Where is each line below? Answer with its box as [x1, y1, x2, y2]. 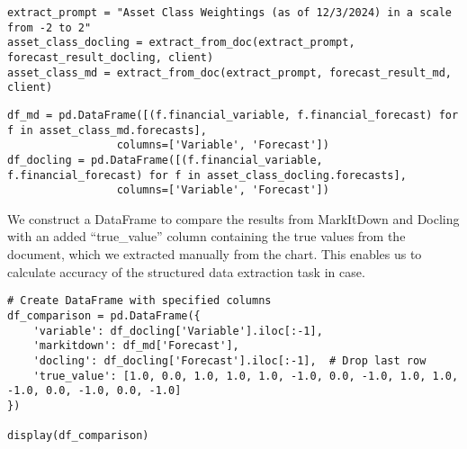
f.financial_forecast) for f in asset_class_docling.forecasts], [7, 168, 407, 182]
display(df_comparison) [7, 429, 149, 443]
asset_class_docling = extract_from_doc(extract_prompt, [7, 36, 355, 49]
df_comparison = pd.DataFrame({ [7, 309, 201, 322]
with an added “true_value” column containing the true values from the [7, 227, 406, 246]
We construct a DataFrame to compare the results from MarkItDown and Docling [7, 209, 460, 228]
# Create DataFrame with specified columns [7, 294, 272, 308]
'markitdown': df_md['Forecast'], [32, 339, 239, 353]
